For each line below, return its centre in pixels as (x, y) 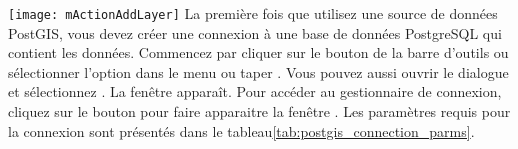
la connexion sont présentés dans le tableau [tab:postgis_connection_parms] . (241, 130)
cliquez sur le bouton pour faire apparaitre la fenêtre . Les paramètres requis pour (259, 111)
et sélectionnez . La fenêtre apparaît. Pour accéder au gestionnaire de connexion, (255, 91)
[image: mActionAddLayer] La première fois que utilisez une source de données (253, 13)
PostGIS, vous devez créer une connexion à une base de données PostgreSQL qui (255, 32)
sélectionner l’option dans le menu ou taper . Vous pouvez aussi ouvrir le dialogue (258, 71)
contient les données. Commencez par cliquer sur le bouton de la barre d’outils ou (258, 52)
